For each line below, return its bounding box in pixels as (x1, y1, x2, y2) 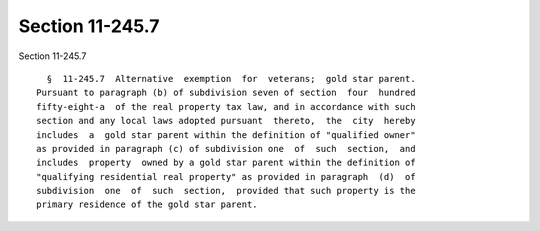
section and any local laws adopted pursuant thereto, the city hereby (36, 115, 416, 127)
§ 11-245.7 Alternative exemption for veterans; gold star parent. (46, 73, 416, 84)
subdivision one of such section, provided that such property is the (36, 185, 416, 197)
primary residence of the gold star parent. (36, 199, 259, 210)
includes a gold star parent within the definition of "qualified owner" (36, 129, 416, 140)
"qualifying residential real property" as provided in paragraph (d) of (36, 171, 416, 182)
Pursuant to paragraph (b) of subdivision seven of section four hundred (36, 87, 416, 99)
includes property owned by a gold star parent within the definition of (36, 157, 416, 169)
